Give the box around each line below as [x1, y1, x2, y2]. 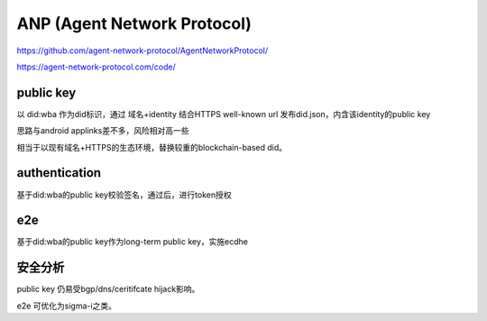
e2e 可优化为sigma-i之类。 [16, 300, 117, 311]
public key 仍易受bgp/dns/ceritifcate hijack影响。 [16, 284, 200, 295]
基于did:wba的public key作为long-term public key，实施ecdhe [16, 236, 248, 247]
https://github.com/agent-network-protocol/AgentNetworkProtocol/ [16, 45, 269, 56]
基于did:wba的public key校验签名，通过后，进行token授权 [16, 189, 232, 200]
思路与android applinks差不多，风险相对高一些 [16, 125, 189, 136]
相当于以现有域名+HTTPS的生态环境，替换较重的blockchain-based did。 [16, 142, 288, 152]
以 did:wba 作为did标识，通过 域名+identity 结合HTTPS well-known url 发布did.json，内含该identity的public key [16, 108, 431, 119]
